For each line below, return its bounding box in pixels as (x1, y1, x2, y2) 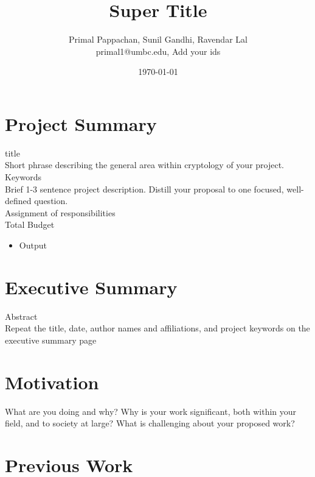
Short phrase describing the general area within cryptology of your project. (5, 158, 285, 171)
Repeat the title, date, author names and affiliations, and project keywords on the (5, 322, 310, 334)
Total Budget (5, 218, 55, 231)
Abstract (5, 309, 38, 322)
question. (34, 194, 68, 207)
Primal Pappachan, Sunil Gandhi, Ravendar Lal (69, 33, 247, 46)
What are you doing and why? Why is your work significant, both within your (5, 405, 297, 417)
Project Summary (5, 111, 157, 136)
